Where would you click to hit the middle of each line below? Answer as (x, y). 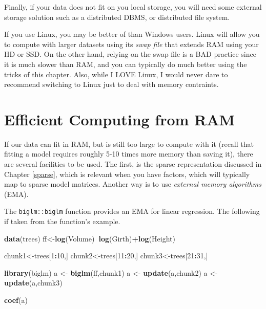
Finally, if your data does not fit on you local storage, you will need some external (133, 7)
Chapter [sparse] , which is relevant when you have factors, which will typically (127, 174)
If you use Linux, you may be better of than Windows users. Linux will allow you (132, 34)
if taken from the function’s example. (62, 221)
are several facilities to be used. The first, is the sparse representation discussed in (133, 164)
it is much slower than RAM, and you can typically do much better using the (126, 64)
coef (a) (16, 300)
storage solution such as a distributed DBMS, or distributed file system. (117, 17)
